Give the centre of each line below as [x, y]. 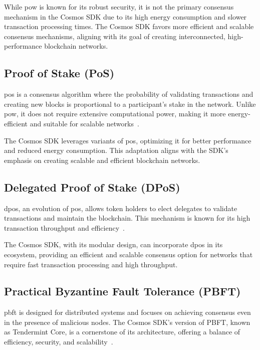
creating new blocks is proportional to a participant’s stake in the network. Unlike [130, 104]
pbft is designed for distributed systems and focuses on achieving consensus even [127, 312]
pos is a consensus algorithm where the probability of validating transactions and [129, 94]
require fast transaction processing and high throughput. [91, 264]
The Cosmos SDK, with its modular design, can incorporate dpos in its [113, 244]
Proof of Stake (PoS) [59, 73]
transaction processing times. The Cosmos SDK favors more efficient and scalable [129, 26]
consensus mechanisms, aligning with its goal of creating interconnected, [115, 36]
